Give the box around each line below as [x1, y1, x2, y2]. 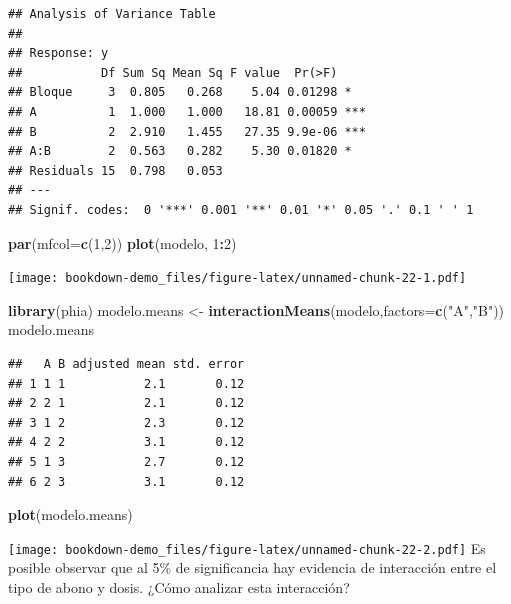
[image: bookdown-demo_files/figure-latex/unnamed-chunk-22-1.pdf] [8, 271, 467, 286]
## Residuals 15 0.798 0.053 [8, 163, 223, 178]
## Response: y [8, 46, 109, 61]
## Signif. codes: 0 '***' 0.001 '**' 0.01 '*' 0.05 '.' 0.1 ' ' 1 [8, 202, 474, 217]
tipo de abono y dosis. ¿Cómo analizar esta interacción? [8, 576, 350, 597]
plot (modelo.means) [8, 504, 133, 525]
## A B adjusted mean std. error [8, 356, 245, 371]
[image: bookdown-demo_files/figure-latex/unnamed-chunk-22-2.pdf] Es [8, 537, 486, 558]
